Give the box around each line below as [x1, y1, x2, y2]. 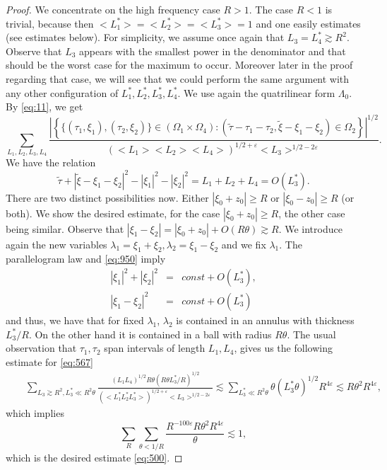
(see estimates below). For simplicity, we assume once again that [6, 30, 285, 45]
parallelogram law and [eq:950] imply [6, 251, 166, 266]
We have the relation [6, 155, 96, 170]
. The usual [287, 326, 336, 341]
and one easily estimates [256, 16, 361, 30]
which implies [6, 406, 64, 420]
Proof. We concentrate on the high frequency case [6, 2, 220, 16]
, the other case [278, 205, 345, 220]
